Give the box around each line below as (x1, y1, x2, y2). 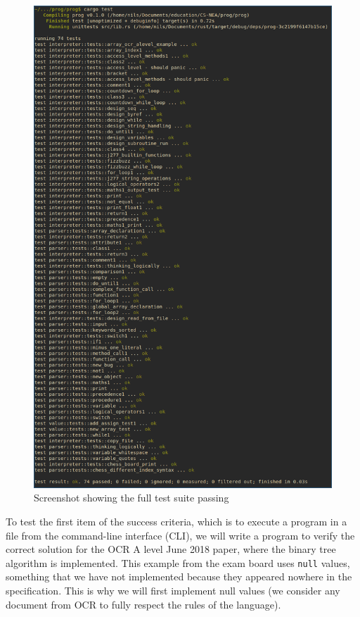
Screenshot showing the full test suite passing (34, 490, 229, 505)
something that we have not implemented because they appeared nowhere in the (6, 569, 352, 584)
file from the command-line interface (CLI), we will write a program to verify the (6, 528, 355, 542)
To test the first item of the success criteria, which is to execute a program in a (6, 514, 347, 528)
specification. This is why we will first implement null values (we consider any (6, 583, 340, 598)
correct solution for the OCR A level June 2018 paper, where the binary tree (6, 542, 336, 556)
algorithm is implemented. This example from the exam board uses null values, (6, 555, 350, 570)
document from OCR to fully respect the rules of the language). (6, 597, 281, 611)
